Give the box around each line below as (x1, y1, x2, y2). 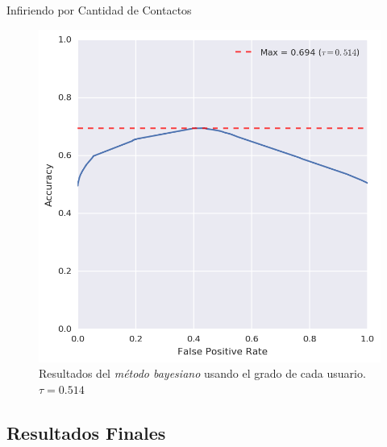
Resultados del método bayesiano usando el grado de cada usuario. (39, 365, 366, 382)
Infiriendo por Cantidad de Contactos (6, 2, 192, 18)
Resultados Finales (6, 420, 166, 445)
